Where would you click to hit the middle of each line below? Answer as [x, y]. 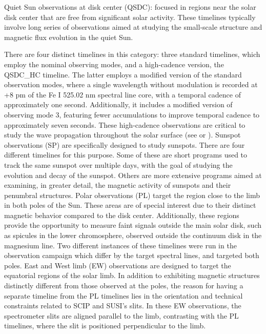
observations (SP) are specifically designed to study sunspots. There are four [125, 144]
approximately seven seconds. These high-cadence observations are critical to [125, 124]
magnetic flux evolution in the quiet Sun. [69, 37]
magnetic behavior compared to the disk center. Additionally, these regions [122, 215]
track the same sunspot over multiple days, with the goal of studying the [118, 164]
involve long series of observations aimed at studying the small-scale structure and [133, 27]
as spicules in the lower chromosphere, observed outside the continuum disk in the [133, 235]
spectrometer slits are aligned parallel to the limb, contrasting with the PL [121, 315]
